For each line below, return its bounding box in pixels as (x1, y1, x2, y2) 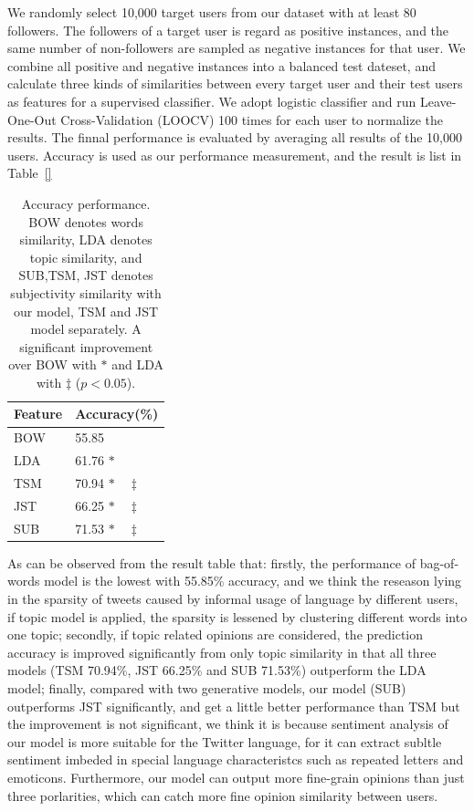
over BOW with (8, 355, 97, 374)
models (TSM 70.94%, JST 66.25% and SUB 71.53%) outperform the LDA (7, 660, 427, 680)
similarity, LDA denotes (19, 230, 153, 249)
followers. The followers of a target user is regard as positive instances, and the (7, 20, 449, 39)
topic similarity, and (29, 247, 142, 266)
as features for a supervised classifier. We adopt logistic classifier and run (7, 91, 416, 110)
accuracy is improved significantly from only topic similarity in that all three (7, 642, 437, 661)
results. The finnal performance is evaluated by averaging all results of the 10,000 (7, 128, 462, 147)
